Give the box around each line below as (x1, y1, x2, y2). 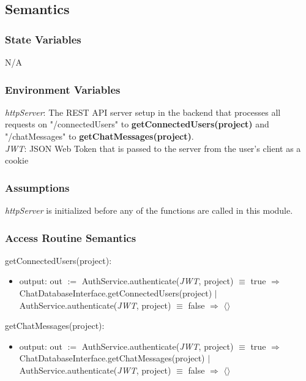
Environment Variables (5, 81, 121, 97)
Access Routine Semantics (5, 230, 136, 245)
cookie (5, 154, 29, 167)
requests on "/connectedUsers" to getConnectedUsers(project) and (5, 118, 269, 130)
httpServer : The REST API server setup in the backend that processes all (5, 105, 281, 118)
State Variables (5, 31, 81, 47)
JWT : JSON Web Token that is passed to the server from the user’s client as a (5, 141, 301, 154)
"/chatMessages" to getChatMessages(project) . (5, 130, 194, 142)
